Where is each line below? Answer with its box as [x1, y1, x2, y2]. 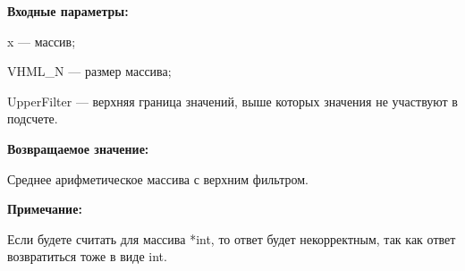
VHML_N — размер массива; [7, 62, 172, 80]
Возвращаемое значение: [7, 139, 149, 157]
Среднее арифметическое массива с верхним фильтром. [7, 169, 309, 188]
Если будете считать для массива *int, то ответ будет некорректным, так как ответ [7, 229, 456, 248]
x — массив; [7, 31, 76, 50]
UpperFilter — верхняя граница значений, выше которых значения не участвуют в [7, 91, 458, 110]
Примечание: [7, 199, 82, 218]
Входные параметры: [7, 2, 129, 20]
